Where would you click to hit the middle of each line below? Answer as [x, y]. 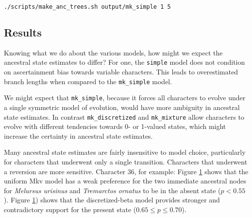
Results [23, 32]
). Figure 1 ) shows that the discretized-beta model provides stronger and [112, 200]
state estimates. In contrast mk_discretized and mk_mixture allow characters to [124, 117]
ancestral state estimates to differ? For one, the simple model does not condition [125, 62]
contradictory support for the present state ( [70, 209]
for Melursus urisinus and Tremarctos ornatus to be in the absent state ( [112, 190]
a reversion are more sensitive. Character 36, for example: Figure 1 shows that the [126, 171]
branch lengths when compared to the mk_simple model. [88, 81]
